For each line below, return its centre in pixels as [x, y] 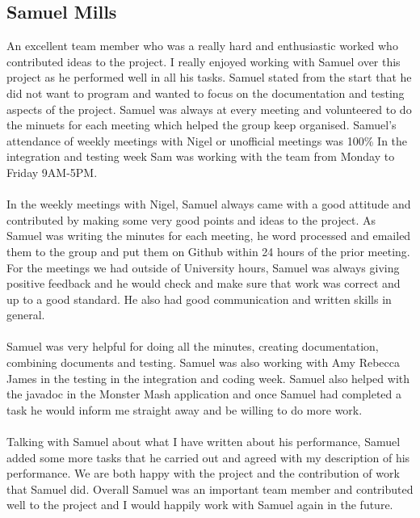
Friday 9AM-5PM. [52, 172]
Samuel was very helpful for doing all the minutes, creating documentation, [193, 346]
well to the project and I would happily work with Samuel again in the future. [200, 505]
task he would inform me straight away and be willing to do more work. [185, 409]
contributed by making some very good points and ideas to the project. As [191, 219]
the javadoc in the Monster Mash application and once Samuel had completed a [204, 394]
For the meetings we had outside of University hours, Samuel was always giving [203, 267]
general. [26, 315]
